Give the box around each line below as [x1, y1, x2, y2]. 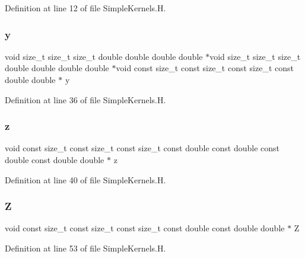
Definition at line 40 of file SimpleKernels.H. [5, 173, 166, 186]
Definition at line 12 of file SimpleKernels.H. [5, 2, 166, 14]
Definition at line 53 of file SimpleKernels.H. [5, 242, 166, 254]
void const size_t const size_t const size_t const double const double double [5, 222, 285, 234]
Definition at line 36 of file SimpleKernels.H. [5, 93, 166, 106]
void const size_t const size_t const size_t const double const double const [5, 142, 280, 154]
